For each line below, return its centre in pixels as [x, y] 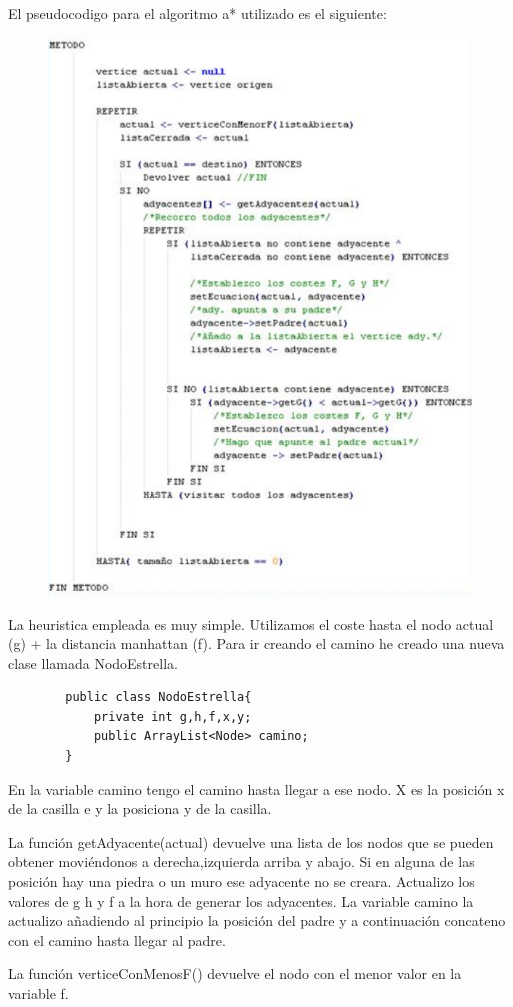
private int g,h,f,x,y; [172, 716]
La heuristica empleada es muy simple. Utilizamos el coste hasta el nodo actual [251, 623]
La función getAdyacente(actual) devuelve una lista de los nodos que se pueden [251, 841]
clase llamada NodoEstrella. [93, 662]
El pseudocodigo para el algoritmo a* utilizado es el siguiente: [197, 13]
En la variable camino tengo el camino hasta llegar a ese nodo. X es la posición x [256, 788]
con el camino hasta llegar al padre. [117, 939]
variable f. [38, 993]
